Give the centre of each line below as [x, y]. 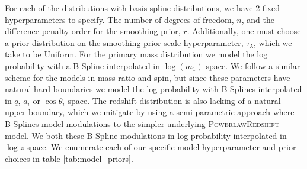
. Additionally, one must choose [244, 31]
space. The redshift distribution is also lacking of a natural [174, 100]
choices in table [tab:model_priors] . [69, 158]
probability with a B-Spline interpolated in [83, 65]
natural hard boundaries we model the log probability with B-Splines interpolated [153, 89]
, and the [258, 19]
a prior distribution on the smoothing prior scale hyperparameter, [124, 42]
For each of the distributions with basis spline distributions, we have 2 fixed [143, 8]
